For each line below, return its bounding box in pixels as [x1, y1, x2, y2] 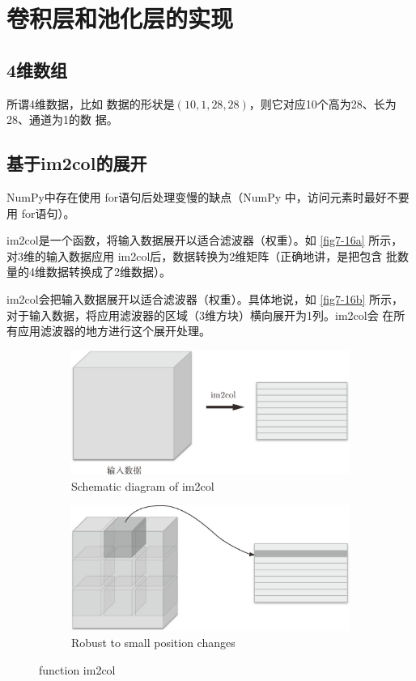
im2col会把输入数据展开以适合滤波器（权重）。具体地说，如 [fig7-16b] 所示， [6, 290, 404, 307]
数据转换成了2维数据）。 [45, 263, 171, 280]
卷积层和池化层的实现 [6, 2, 234, 35]
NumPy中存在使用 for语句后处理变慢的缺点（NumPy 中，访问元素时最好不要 [6, 188, 410, 205]
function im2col [39, 661, 116, 678]
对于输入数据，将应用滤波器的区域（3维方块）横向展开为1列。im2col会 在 [6, 306, 394, 323]
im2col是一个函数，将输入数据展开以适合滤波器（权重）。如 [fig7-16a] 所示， [6, 232, 403, 249]
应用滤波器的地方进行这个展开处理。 [17, 322, 210, 339]
